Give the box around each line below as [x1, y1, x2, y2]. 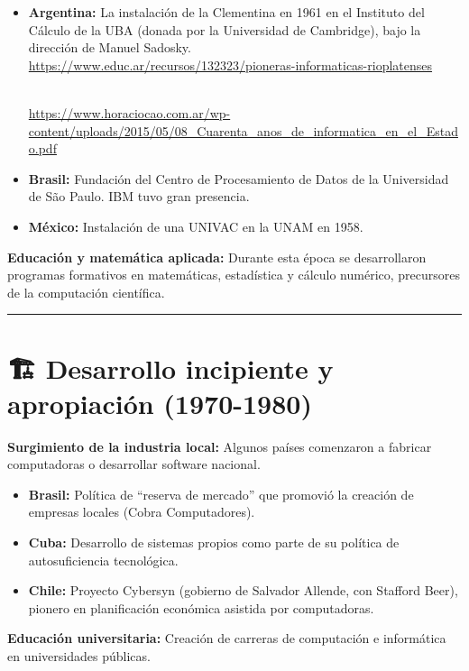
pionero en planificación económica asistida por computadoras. [28, 598, 374, 617]
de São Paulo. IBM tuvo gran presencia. [28, 187, 250, 206]
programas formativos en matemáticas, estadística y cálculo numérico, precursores [7, 265, 461, 284]
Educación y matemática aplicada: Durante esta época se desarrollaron [7, 247, 427, 266]
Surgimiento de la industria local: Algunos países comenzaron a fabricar [7, 437, 432, 455]
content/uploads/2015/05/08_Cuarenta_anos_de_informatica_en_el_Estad [28, 121, 458, 140]
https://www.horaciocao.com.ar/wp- [28, 103, 231, 122]
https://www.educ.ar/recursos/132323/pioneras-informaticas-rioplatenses [28, 55, 433, 74]
